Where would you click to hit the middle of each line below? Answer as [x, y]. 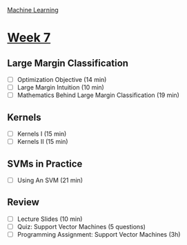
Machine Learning [33, 10]
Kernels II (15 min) [42, 142]
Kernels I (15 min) [42, 134]
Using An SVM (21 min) [50, 180]
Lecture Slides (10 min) [50, 219]
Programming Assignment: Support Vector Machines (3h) [99, 234]
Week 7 [29, 38]
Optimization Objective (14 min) [62, 79]
